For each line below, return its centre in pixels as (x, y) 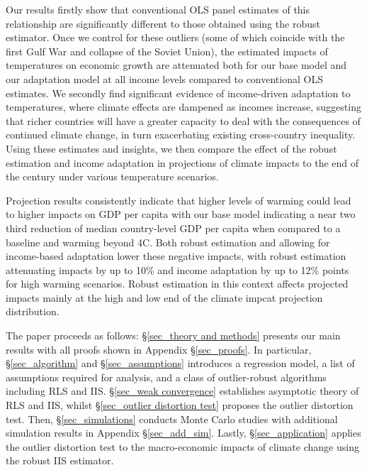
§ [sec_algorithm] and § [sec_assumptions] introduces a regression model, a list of (180, 363)
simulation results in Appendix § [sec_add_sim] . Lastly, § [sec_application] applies (183, 433)
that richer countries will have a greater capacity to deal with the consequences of (183, 120)
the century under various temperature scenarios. (112, 176)
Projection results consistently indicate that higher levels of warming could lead (179, 200)
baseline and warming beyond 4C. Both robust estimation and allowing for (168, 242)
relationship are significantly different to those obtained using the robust (163, 23)
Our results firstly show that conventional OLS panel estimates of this (158, 9)
